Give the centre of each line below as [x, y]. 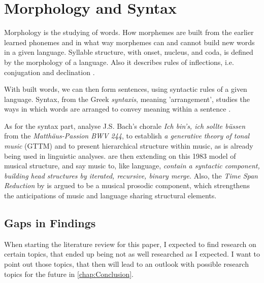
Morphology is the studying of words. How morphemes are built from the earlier [129, 32]
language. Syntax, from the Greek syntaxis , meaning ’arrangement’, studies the [127, 99]
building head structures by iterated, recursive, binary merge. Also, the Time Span [131, 175]
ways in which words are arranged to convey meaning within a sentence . [118, 109]
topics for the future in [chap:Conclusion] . [69, 274]
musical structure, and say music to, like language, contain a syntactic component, [132, 166]
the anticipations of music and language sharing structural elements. [110, 196]
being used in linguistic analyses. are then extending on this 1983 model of [120, 155]
